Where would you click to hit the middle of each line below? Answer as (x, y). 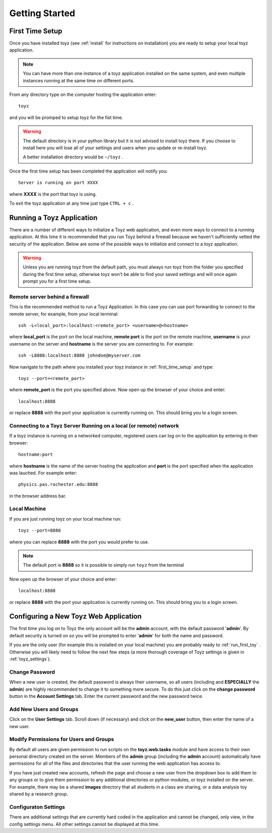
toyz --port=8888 (40, 531)
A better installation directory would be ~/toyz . (73, 157)
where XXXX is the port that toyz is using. (53, 194)
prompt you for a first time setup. (57, 281)
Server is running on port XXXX (58, 183)
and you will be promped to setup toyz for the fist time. (66, 117)
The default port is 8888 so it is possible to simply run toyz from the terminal (104, 565)
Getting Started (42, 13)
